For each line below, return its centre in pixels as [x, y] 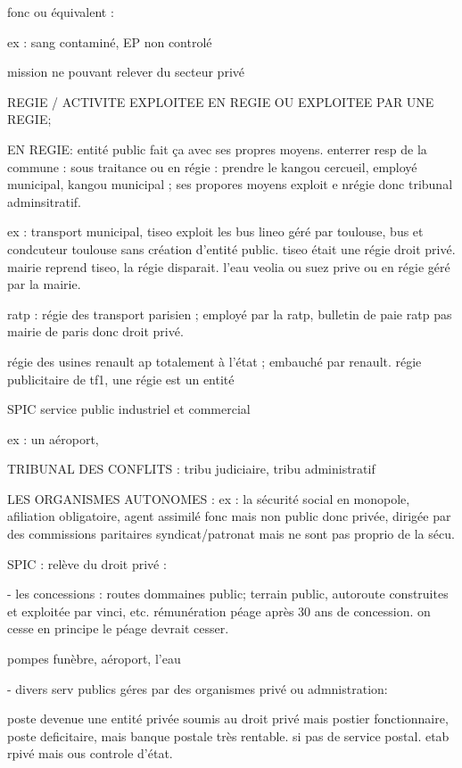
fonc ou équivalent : [61, 12]
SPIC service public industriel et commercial [129, 409]
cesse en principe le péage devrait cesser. [118, 628]
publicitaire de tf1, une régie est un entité [121, 379]
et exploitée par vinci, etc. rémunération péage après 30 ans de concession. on [219, 611]
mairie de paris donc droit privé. [95, 331]
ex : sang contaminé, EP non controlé [110, 41]
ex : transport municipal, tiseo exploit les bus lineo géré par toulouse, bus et [215, 231]
